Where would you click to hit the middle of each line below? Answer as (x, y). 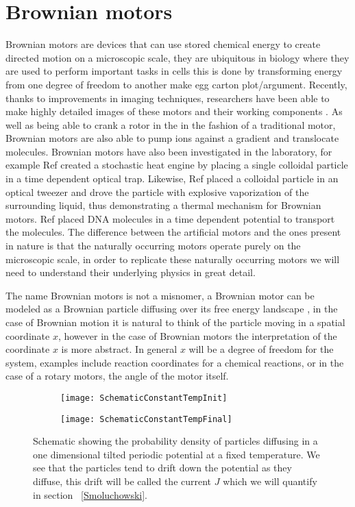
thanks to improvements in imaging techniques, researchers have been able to (168, 98)
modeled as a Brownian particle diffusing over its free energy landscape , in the (172, 309)
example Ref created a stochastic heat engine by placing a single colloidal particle (177, 165)
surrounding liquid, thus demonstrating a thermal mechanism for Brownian (163, 205)
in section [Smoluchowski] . (90, 494)
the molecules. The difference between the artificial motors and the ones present (173, 232)
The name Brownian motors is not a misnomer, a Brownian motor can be (160, 295)
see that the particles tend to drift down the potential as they (162, 468)
